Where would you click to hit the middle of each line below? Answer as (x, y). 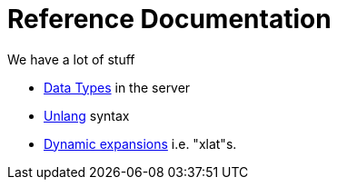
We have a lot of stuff (71, 59)
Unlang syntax (87, 115)
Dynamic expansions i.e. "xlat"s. (140, 143)
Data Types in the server (117, 87)
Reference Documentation (169, 19)
